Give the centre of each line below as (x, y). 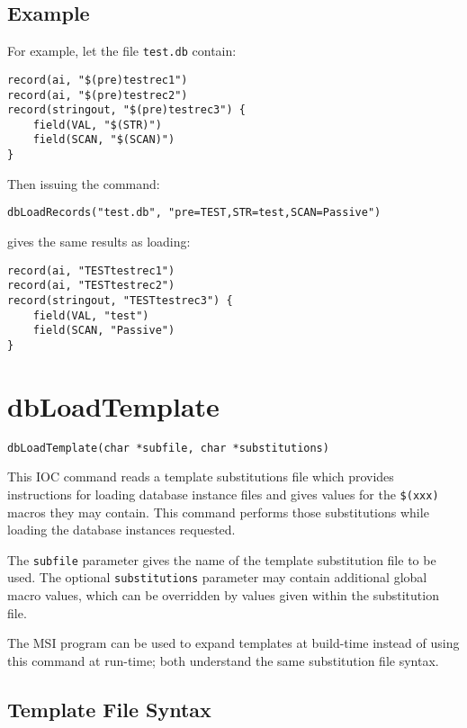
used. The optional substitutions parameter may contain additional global (217, 577)
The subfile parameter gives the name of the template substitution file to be (222, 559)
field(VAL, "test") (91, 315)
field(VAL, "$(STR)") (97, 125)
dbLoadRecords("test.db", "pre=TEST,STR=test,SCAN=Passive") (194, 213)
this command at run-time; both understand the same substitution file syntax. (223, 660)
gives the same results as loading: (99, 242)
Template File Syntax (109, 709)
